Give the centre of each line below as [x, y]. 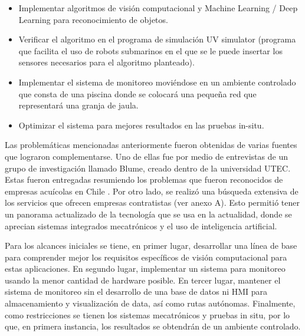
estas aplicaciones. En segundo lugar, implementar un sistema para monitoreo [145, 269]
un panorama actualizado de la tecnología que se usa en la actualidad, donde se [148, 214]
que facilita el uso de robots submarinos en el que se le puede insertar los [150, 50]
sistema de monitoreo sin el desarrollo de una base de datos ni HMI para [136, 291]
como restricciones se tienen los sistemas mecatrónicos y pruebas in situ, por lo [147, 314]
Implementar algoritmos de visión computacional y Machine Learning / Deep [158, 8]
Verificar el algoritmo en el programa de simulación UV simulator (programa [157, 39]
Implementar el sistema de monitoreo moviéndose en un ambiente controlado [157, 82]
